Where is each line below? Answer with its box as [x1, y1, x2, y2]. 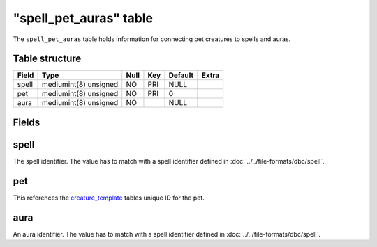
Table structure [13, 53, 82, 65]
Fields [13, 116, 40, 128]
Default [168, 70, 194, 80]
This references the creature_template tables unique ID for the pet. [13, 193, 205, 202]
